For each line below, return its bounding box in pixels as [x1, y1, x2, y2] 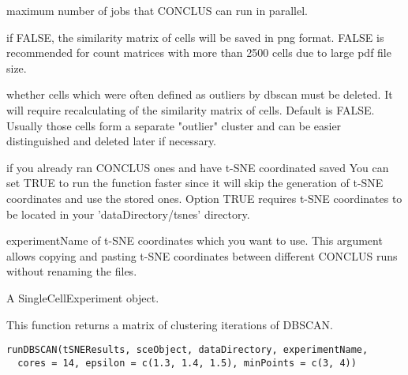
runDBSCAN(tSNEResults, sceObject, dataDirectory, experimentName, [6, 344, 369, 356]
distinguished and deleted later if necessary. [6, 133, 217, 149]
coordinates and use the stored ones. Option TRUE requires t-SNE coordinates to [6, 189, 402, 206]
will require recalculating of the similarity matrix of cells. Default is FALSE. [6, 101, 375, 118]
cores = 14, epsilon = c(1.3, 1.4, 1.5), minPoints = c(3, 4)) [17, 357, 357, 369]
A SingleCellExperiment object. [6, 289, 159, 306]
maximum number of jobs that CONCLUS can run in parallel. [6, 2, 308, 18]
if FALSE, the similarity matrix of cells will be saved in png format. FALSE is [6, 28, 384, 45]
